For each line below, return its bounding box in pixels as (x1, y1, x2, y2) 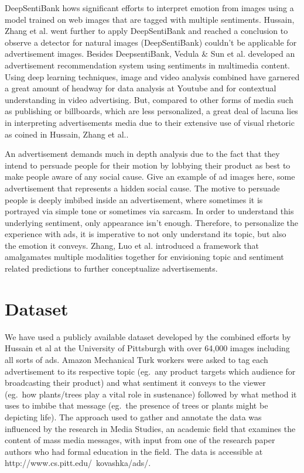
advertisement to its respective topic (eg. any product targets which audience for (5, 365, 296, 377)
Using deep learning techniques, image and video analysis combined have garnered (5, 70, 300, 83)
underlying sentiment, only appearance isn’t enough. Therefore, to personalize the (5, 216, 298, 228)
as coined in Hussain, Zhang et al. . (5, 128, 129, 140)
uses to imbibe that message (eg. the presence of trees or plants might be (5, 399, 268, 412)
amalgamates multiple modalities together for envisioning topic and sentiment (5, 251, 284, 263)
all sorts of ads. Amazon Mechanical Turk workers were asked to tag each (5, 353, 268, 365)
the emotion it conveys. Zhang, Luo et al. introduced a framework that (5, 239, 259, 251)
